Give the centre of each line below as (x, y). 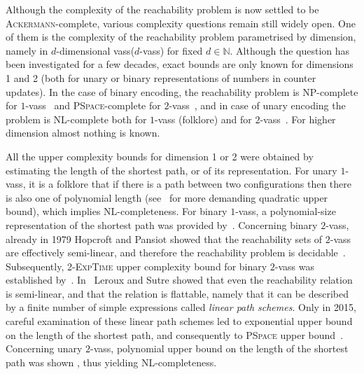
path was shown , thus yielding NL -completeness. (111, 362)
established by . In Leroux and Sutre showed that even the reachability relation (179, 280)
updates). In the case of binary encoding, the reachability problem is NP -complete (182, 91)
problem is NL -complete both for (76, 119)
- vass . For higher (298, 119)
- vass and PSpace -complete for (93, 105)
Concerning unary (44, 348)
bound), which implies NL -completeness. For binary (117, 211)
